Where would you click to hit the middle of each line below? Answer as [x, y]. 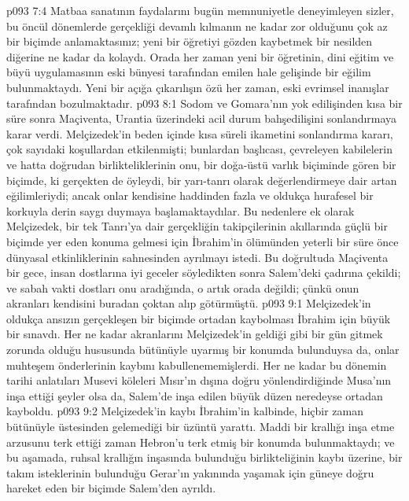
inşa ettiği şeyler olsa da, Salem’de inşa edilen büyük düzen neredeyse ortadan [195, 395]
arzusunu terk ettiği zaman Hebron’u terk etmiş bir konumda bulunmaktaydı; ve [201, 442]
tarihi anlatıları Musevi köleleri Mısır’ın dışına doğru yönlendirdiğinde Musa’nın [199, 380]
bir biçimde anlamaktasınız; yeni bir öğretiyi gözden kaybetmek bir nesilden [190, 41]
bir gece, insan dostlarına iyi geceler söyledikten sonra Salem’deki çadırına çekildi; [204, 273]
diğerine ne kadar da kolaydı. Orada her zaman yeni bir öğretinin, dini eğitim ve [200, 56]
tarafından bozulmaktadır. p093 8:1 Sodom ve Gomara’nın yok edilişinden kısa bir [204, 103]
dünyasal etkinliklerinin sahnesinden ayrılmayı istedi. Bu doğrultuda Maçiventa [197, 257]
